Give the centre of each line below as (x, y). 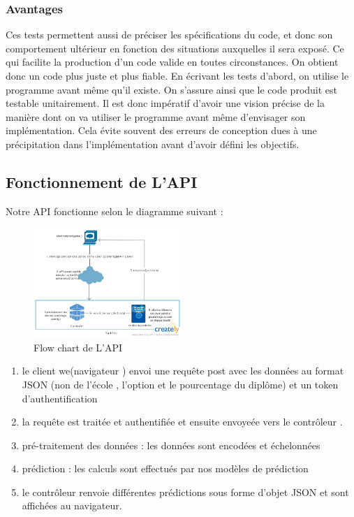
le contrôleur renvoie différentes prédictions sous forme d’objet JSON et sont (185, 491)
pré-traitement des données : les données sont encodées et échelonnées (171, 445)
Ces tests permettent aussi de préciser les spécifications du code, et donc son (169, 35)
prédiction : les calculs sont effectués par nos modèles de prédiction (165, 468)
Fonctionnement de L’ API (102, 181)
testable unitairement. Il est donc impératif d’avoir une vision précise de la (165, 103)
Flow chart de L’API (78, 347)
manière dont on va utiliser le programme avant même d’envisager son (156, 116)
